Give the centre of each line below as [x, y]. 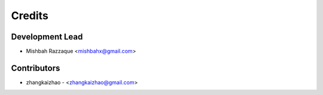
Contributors [36, 68]
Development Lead [47, 37]
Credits [30, 16]
